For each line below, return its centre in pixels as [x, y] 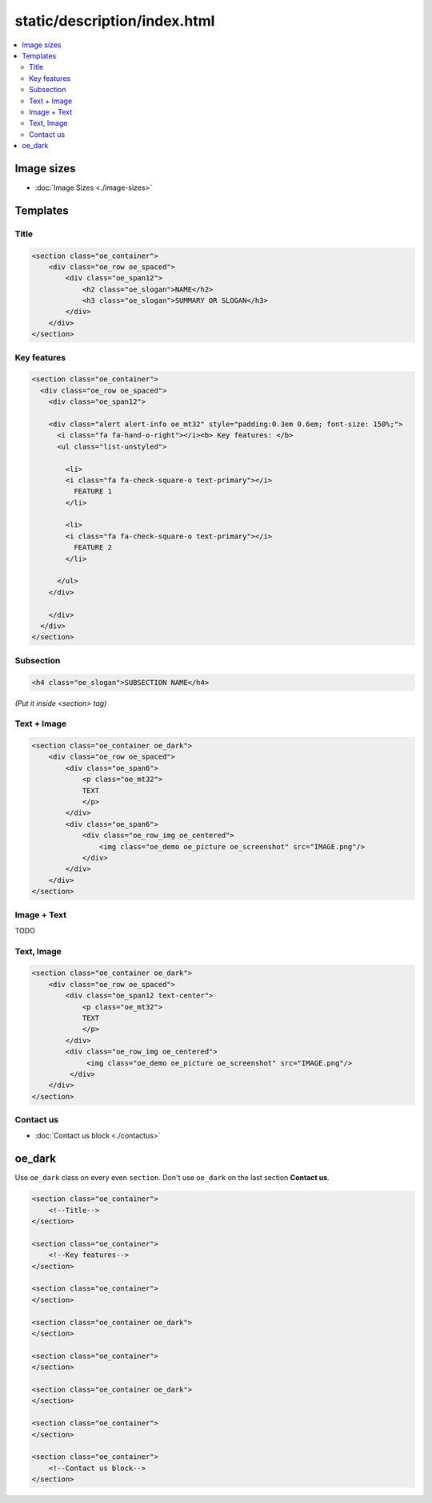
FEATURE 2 [92, 548]
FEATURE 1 [92, 492]
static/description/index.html [115, 21]
